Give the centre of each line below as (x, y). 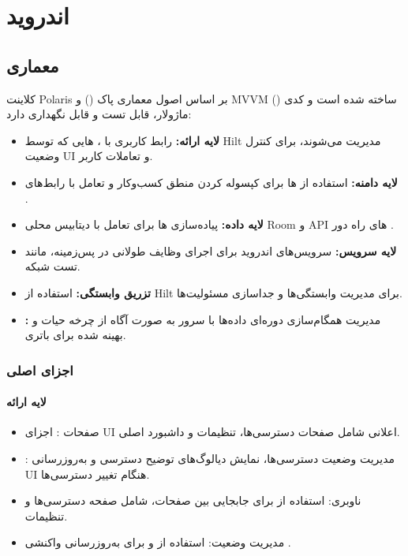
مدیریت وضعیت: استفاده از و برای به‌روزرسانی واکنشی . (158, 542)
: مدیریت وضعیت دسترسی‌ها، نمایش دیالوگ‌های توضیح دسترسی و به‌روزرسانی (210, 458)
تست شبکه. (52, 266)
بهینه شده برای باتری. (75, 335)
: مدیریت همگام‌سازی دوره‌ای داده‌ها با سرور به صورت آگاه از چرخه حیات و (203, 319)
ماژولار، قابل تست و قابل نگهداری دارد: (99, 114)
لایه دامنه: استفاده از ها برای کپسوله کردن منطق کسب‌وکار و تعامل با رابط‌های (211, 182)
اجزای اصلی (40, 369)
